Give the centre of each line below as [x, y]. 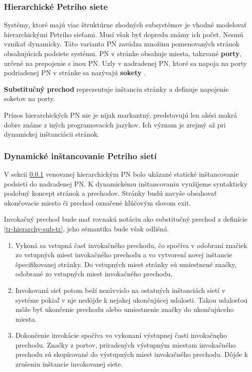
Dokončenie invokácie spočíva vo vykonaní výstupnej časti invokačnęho [121, 335]
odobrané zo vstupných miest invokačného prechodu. [94, 274]
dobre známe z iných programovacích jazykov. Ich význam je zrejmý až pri [115, 124]
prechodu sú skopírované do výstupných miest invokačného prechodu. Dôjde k [132, 354]
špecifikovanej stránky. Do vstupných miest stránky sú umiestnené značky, [126, 264]
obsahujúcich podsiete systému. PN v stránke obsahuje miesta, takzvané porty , [123, 53]
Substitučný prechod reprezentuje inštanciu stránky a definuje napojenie [116, 89]
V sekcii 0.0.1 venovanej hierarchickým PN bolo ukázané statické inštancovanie [121, 174]
